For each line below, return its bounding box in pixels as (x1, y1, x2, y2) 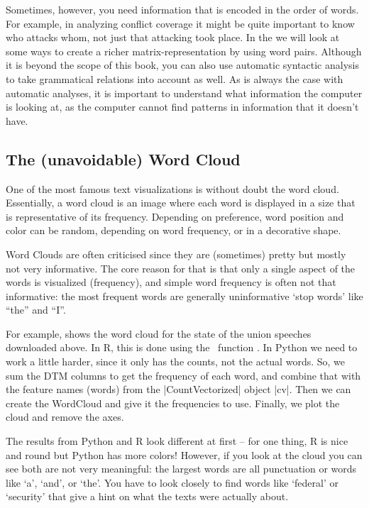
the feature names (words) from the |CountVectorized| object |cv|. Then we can (6, 382, 351, 397)
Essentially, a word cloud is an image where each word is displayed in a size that (6, 195, 356, 210)
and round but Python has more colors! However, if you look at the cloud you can (6, 447, 363, 462)
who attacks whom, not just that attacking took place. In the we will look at (6, 30, 340, 45)
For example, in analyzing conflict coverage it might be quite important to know (6, 16, 355, 31)
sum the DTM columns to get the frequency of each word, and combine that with (6, 368, 361, 382)
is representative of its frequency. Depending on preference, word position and (6, 209, 344, 223)
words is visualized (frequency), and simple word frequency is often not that (6, 275, 336, 289)
